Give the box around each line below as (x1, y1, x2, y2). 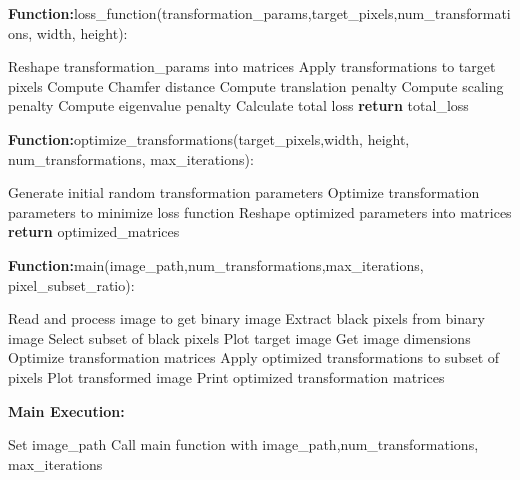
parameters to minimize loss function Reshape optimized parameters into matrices (8, 201, 512, 222)
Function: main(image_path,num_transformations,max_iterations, (8, 254, 424, 275)
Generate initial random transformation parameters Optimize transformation (8, 182, 480, 203)
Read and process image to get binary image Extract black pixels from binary (8, 308, 485, 329)
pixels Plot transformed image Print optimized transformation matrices (8, 366, 445, 387)
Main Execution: (8, 400, 125, 421)
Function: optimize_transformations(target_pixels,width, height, (8, 128, 410, 149)
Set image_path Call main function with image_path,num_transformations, (8, 434, 479, 455)
